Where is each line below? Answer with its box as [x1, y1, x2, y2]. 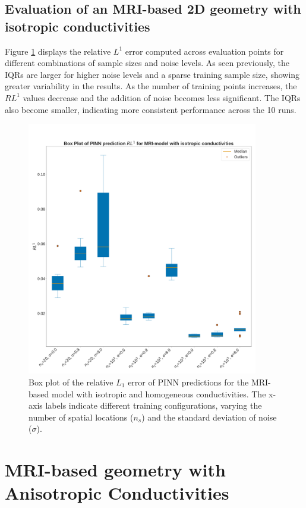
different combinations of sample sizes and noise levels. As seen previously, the [5, 57, 290, 69]
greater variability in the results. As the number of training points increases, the [5, 80, 297, 92]
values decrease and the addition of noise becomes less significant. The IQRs [23, 91, 301, 104]
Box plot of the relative [29, 375, 113, 388]
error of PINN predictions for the [128, 375, 249, 388]
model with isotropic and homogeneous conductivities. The [51, 387, 266, 400]
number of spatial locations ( [29, 410, 134, 423]
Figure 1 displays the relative [5, 45, 111, 57]
